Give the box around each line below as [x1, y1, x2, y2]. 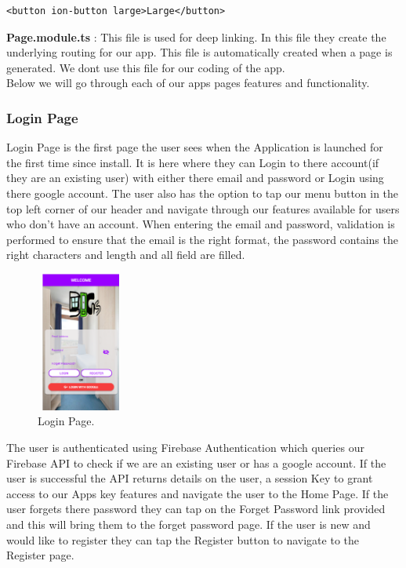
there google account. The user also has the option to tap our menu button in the [6, 184, 399, 201]
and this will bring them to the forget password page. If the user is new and [6, 515, 371, 532]
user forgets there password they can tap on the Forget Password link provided [6, 501, 386, 517]
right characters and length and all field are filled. [6, 246, 245, 263]
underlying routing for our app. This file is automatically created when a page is [6, 44, 393, 60]
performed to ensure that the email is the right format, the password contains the [6, 231, 398, 247]
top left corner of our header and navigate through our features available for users [6, 200, 400, 217]
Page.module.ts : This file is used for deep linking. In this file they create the [6, 28, 386, 45]
